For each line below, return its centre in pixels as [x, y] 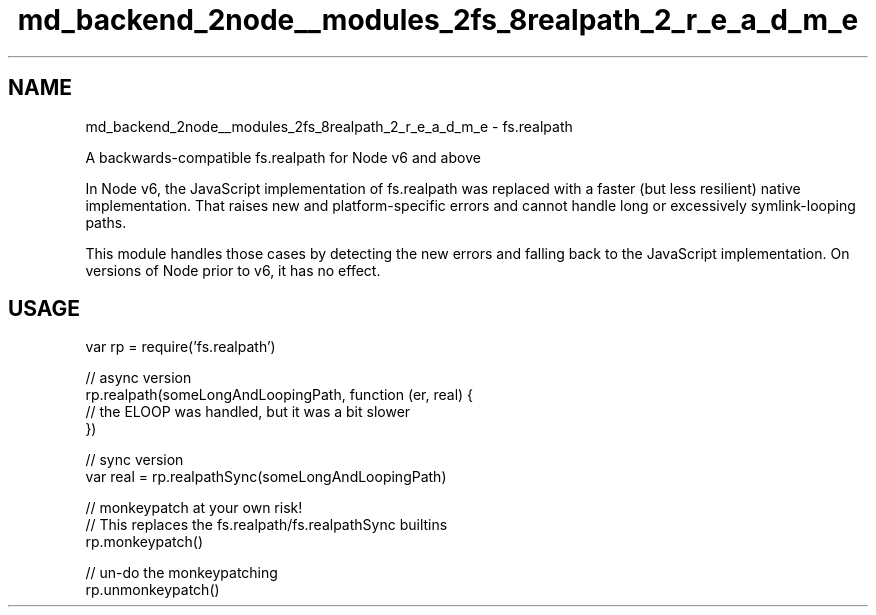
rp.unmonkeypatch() [152, 590]
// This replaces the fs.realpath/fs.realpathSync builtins [266, 525]
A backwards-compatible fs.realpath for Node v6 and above [283, 157]
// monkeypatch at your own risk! [194, 508]
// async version [138, 378]
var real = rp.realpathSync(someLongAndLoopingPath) [266, 477]
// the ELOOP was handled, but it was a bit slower [248, 412]
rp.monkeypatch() [144, 542]
